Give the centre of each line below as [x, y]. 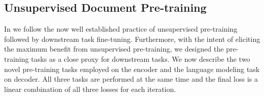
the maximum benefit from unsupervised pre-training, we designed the [114, 49]
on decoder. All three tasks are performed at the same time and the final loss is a [131, 79]
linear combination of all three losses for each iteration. [90, 89]
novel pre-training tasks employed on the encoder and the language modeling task [132, 69]
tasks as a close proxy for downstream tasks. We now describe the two [140, 58]
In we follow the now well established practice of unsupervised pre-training [121, 29]
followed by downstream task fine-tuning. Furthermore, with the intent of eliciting [132, 39]
